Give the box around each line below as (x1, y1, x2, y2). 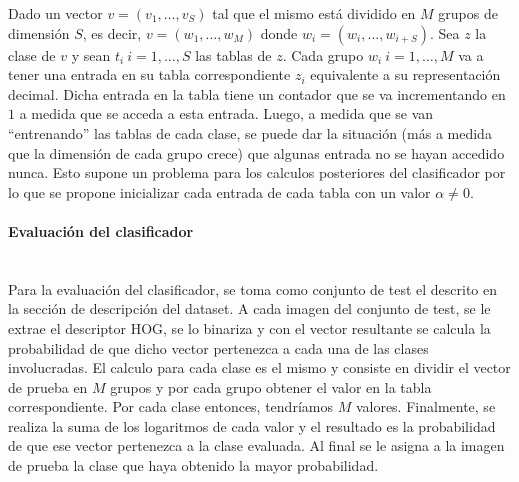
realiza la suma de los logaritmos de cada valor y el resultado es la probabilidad (8, 415, 496, 436)
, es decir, (82, 22, 142, 43)
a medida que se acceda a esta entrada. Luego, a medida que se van (19, 103, 434, 124)
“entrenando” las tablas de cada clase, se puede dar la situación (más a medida (8, 122, 492, 143)
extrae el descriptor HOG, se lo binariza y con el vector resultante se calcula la (8, 317, 491, 338)
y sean (71, 44, 111, 65)
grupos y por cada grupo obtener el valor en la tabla (110, 376, 432, 397)
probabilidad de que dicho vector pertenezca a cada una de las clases (8, 337, 429, 358)
